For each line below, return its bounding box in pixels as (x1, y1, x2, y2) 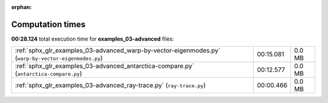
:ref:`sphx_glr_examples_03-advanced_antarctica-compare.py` (15, 62, 194, 70)
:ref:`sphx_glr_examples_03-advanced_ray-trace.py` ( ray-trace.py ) (15, 81, 206, 90)
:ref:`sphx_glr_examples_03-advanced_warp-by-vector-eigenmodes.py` (15, 46, 221, 55)
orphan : (11, 4, 32, 10)
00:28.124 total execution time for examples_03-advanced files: (11, 35, 174, 42)
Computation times (11, 19, 86, 30)
